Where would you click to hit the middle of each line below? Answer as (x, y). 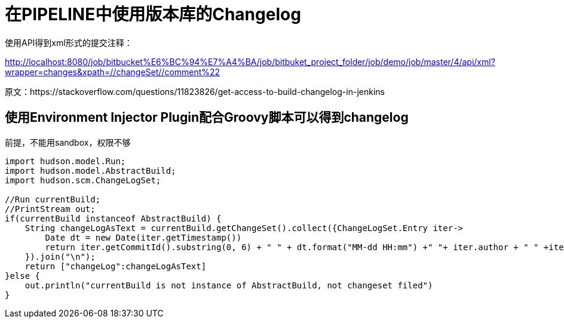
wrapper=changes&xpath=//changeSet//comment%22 (113, 72)
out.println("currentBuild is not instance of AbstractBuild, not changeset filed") (229, 285)
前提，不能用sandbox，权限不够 (68, 142)
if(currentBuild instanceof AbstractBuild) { (113, 218)
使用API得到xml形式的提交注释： (69, 42)
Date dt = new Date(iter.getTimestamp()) (143, 237)
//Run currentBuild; (53, 199)
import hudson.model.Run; (65, 161)
